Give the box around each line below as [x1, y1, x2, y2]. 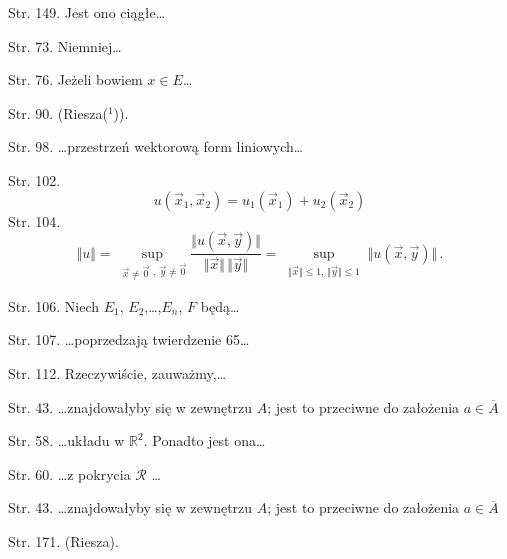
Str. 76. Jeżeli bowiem [8, 69, 143, 90]
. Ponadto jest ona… [143, 430, 266, 451]
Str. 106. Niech [8, 295, 100, 316]
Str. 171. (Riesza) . [8, 530, 119, 551]
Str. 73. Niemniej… [8, 35, 122, 56]
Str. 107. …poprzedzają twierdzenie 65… [8, 329, 250, 350]
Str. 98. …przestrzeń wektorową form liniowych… [8, 136, 304, 157]
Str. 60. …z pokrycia [8, 463, 131, 484]
